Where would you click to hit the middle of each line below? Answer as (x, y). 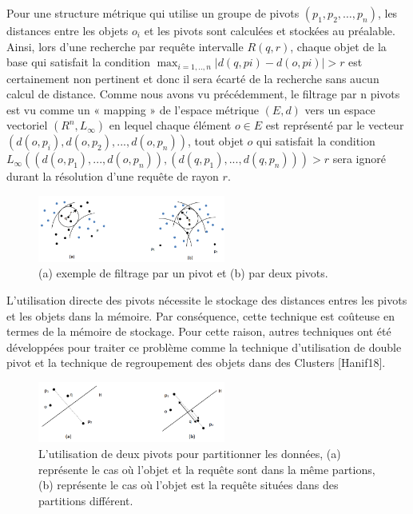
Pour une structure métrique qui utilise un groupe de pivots (153, 13)
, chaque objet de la (338, 46)
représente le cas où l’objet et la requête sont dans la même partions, (207, 469)
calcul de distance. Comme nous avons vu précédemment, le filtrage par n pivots (203, 94)
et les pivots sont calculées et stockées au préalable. (270, 30)
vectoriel (27, 125)
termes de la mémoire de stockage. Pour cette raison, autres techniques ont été (199, 331)
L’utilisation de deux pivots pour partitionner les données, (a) (190, 454)
